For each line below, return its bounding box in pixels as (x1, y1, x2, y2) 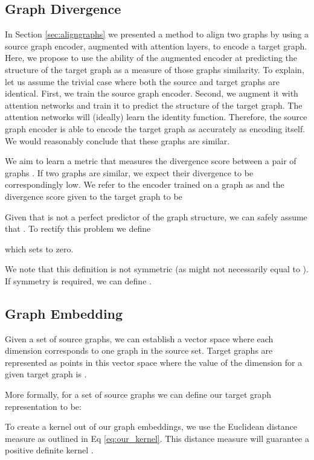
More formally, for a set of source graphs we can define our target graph (5, 388, 272, 401)
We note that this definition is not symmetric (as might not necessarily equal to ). (5, 263, 309, 275)
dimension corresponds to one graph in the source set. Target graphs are (5, 344, 273, 357)
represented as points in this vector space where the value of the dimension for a (5, 356, 303, 368)
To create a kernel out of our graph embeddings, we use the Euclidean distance (5, 420, 297, 433)
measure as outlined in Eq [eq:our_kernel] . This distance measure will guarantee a (5, 432, 309, 444)
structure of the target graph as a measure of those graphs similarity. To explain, (5, 63, 304, 75)
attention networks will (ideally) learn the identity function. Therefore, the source (5, 110, 307, 123)
